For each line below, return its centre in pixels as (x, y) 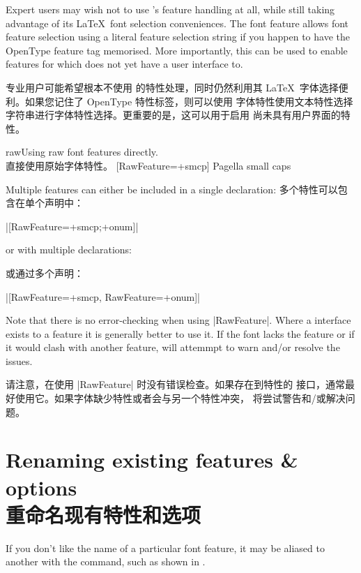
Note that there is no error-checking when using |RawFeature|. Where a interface (178, 320)
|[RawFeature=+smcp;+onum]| (72, 226)
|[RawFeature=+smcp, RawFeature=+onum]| (103, 296)
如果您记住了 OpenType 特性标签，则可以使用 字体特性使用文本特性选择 (189, 101)
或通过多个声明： (45, 273)
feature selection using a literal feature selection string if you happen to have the (178, 37)
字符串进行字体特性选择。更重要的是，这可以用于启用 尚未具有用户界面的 (173, 115)
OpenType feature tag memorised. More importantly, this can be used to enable (177, 50)
